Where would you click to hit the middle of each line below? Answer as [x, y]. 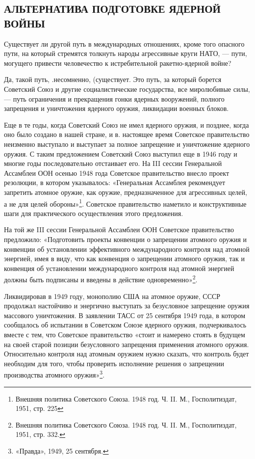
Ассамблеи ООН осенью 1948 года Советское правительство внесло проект [117, 173]
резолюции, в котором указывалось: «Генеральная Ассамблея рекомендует [115, 182]
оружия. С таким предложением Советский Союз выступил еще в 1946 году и [121, 153]
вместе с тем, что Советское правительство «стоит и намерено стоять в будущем [125, 334]
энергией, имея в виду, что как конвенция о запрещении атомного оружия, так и [124, 258]
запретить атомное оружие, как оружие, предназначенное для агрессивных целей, [126, 192]
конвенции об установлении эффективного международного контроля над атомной [127, 249]
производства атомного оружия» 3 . [54, 374]
